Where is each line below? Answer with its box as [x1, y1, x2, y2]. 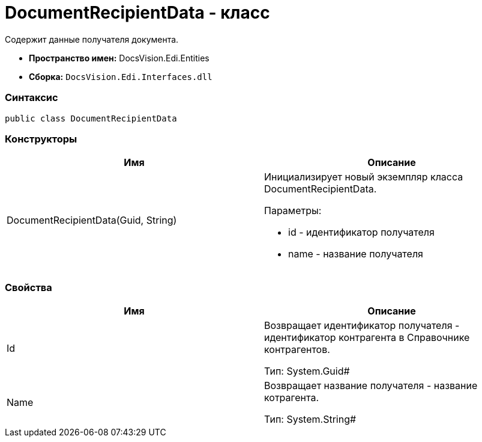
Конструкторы [5, 132, 77, 145]
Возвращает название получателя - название [264, 379, 478, 391]
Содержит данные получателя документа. [5, 34, 179, 45]
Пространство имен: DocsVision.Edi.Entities [29, 52, 209, 63]
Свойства [5, 281, 52, 293]
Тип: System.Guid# [264, 365, 350, 377]
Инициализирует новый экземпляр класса [264, 171, 463, 183]
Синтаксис [5, 91, 58, 104]
